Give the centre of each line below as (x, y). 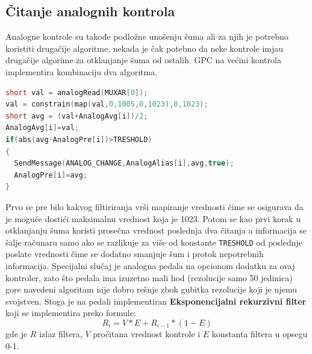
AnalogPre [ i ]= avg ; (51, 175)
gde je (17, 333)
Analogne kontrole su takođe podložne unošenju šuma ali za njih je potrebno (147, 36)
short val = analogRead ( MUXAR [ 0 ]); (77, 92)
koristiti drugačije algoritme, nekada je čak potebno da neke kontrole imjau (145, 48)
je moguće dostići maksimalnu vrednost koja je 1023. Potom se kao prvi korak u (153, 218)
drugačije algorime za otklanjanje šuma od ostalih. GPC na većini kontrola (143, 60)
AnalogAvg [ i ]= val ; (42, 128)
